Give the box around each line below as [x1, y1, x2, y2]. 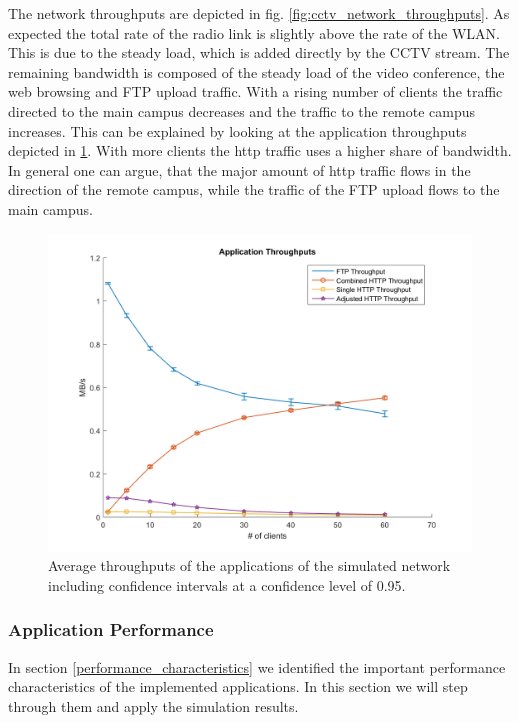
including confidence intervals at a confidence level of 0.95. [48, 574, 406, 595]
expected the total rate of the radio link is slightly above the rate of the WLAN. [8, 22, 501, 43]
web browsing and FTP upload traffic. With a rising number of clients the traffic [8, 81, 503, 102]
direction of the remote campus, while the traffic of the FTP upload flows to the [8, 179, 500, 200]
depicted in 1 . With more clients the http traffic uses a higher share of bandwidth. [8, 140, 512, 161]
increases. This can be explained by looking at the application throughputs [8, 120, 467, 141]
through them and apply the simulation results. [8, 695, 299, 716]
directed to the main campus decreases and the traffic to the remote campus [8, 100, 476, 121]
